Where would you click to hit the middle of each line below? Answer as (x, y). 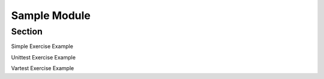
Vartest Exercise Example (43, 68)
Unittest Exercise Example (43, 57)
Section (27, 31)
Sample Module (51, 15)
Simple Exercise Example (42, 46)
